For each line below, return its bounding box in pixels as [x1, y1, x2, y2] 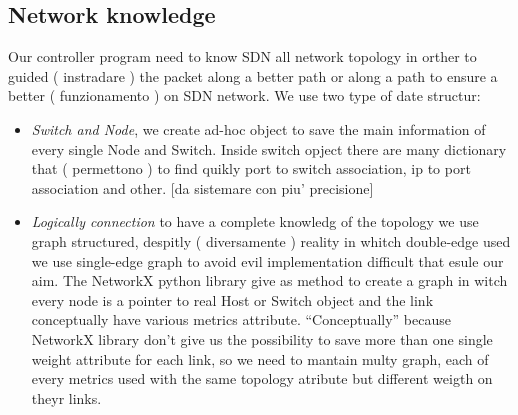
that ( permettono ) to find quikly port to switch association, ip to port [31, 158, 471, 179]
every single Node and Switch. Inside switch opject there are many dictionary [31, 138, 507, 159]
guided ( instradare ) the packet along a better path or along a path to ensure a [8, 65, 498, 86]
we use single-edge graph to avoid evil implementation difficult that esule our [31, 250, 504, 271]
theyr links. [31, 387, 102, 408]
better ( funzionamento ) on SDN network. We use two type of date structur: [8, 85, 481, 106]
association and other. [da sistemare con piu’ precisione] [31, 177, 374, 198]
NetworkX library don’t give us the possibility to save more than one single [31, 328, 493, 349]
